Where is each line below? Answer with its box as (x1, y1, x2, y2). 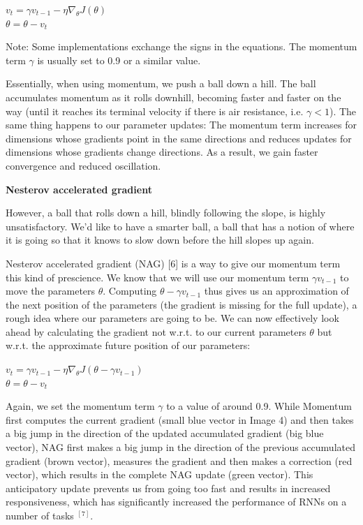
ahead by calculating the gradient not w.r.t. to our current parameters (6, 324, 306, 339)
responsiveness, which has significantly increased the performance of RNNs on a (6, 494, 347, 509)
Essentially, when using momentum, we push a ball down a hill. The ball (6, 76, 316, 91)
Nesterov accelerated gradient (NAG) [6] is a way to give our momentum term (6, 256, 341, 270)
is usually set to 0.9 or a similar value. (37, 52, 201, 67)
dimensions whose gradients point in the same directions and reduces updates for (6, 131, 352, 145)
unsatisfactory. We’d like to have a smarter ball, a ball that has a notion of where (6, 219, 355, 233)
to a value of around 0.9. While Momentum (166, 399, 352, 413)
